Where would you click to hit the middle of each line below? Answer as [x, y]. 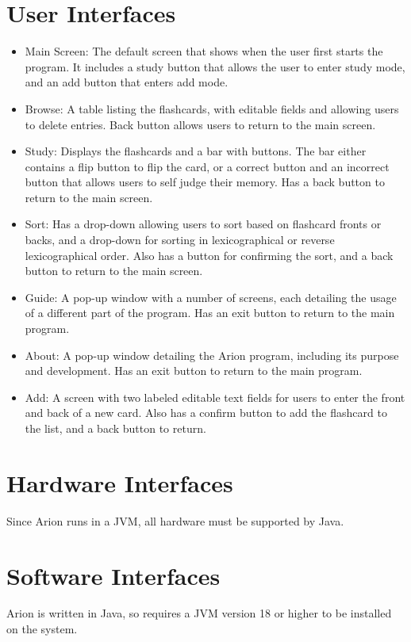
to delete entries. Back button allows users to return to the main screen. [200, 124]
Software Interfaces [113, 575]
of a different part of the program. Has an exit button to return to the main [210, 313]
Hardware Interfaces [120, 482]
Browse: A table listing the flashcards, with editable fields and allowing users [212, 108]
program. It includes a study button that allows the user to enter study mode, [215, 66]
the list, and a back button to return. [115, 428]
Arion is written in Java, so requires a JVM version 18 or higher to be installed [199, 613]
